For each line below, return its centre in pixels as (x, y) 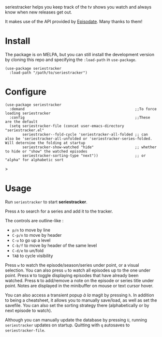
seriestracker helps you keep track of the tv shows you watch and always (78, 7)
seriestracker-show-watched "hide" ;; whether (90, 147)
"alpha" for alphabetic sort (34, 160)
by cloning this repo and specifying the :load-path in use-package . (71, 60)
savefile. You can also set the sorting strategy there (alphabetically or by (77, 305)
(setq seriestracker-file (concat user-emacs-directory (67, 126)
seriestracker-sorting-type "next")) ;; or (84, 155)
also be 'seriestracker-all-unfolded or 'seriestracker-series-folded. (79, 138)
